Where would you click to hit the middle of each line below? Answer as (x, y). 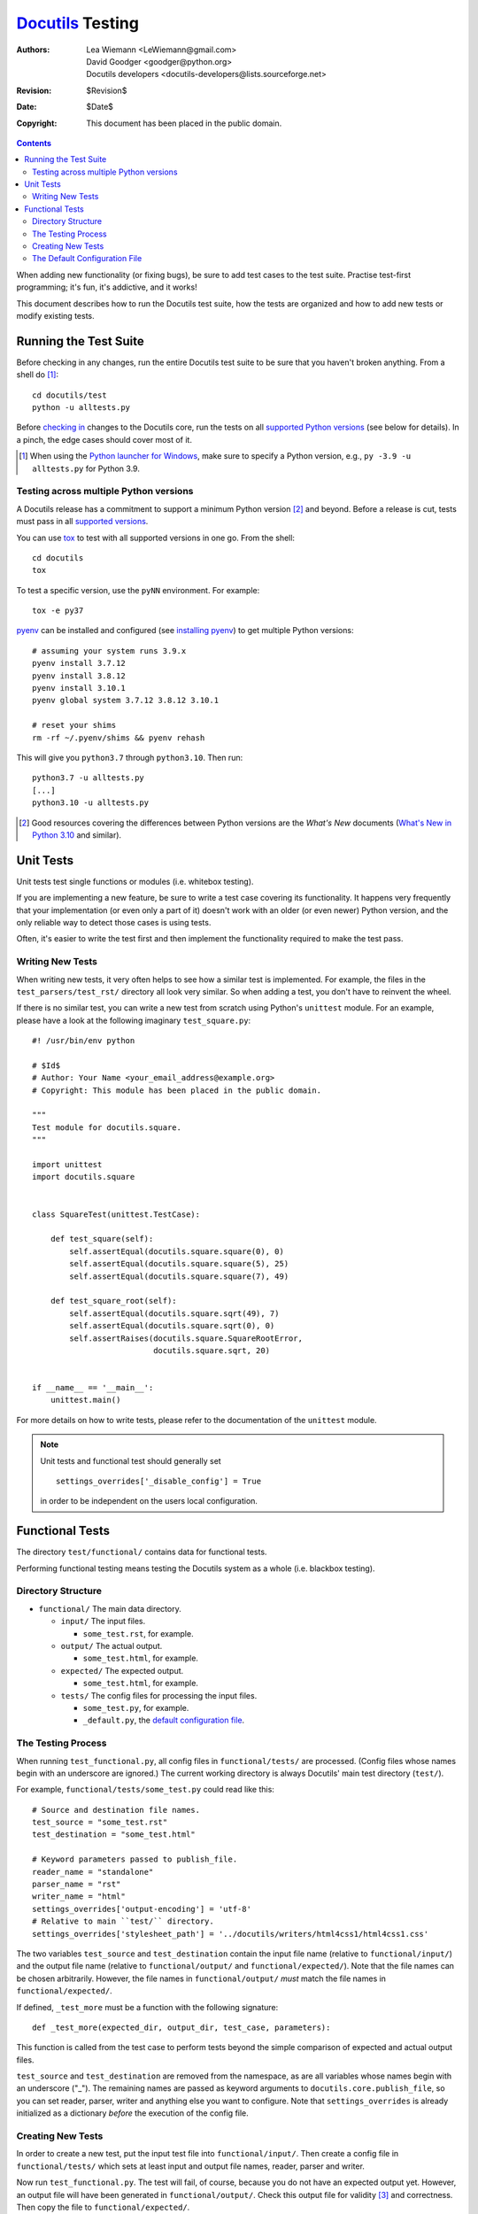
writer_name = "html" (79, 1897)
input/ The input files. (103, 1622)
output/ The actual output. (112, 1646)
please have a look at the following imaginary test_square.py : (134, 1020)
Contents (34, 143)
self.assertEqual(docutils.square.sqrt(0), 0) (172, 1326)
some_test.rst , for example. (138, 1633)
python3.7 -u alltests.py (89, 778)
